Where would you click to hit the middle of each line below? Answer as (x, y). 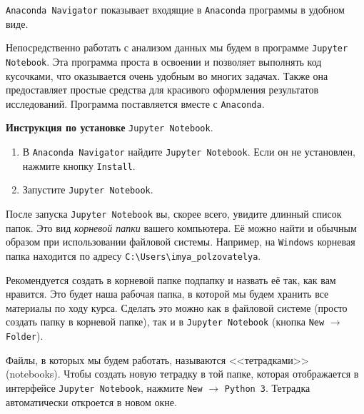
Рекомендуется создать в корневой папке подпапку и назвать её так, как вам (171, 279)
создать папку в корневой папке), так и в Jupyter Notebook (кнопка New (165, 322)
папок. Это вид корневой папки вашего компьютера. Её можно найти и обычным (181, 227)
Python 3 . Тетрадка (267, 387)
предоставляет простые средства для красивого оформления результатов (162, 90)
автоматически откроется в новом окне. (91, 402)
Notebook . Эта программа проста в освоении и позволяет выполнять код (164, 61)
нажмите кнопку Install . (79, 165)
